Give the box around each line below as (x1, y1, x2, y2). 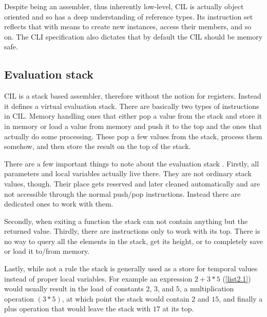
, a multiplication (179, 283, 234, 294)
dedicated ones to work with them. (4, 198, 113, 209)
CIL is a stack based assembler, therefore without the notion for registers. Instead (4, 90, 261, 101)
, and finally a (219, 293, 263, 304)
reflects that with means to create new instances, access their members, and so (4, 21, 252, 32)
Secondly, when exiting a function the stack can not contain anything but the (4, 215, 248, 226)
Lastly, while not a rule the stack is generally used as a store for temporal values (4, 263, 258, 274)
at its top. (162, 303, 194, 314)
